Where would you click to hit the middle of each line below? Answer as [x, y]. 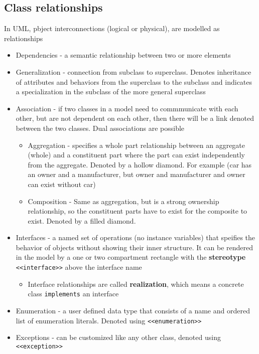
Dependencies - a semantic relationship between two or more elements [123, 55]
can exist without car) [62, 184]
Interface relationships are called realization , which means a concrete [136, 284]
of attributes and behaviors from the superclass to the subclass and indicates [134, 81]
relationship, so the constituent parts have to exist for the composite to [138, 211]
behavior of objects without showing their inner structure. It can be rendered [135, 247]
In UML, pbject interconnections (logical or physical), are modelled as [112, 28]
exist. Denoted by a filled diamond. [82, 220]
